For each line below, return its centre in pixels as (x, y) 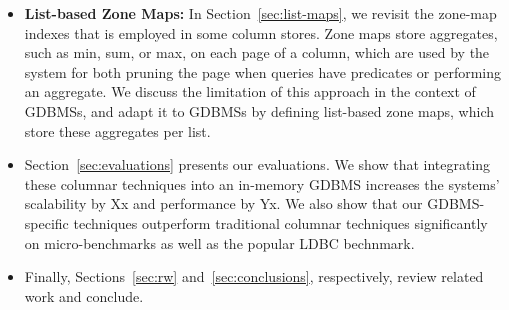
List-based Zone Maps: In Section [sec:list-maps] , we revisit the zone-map (260, 13)
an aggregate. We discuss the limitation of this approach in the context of (250, 91)
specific (46, 222)
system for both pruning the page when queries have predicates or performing (263, 71)
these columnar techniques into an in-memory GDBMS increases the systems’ (262, 183)
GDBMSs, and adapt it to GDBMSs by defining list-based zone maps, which (259, 110)
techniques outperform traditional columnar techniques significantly (280, 222)
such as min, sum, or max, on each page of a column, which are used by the (257, 52)
